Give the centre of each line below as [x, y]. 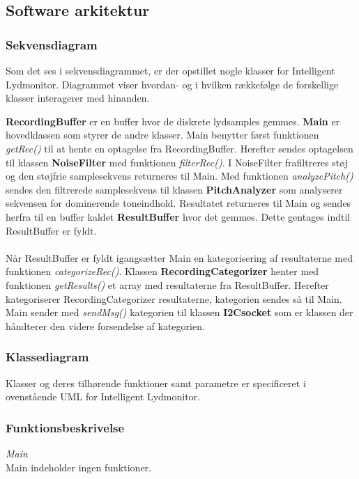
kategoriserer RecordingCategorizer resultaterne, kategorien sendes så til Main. [174, 298]
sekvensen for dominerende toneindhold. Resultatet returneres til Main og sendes [178, 203]
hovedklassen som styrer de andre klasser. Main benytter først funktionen [162, 135]
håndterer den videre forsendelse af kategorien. [105, 325]
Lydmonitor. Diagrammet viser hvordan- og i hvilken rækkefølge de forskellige [172, 84]
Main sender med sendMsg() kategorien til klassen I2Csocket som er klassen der [179, 312]
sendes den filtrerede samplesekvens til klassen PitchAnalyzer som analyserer [174, 189]
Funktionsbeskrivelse [65, 427]
